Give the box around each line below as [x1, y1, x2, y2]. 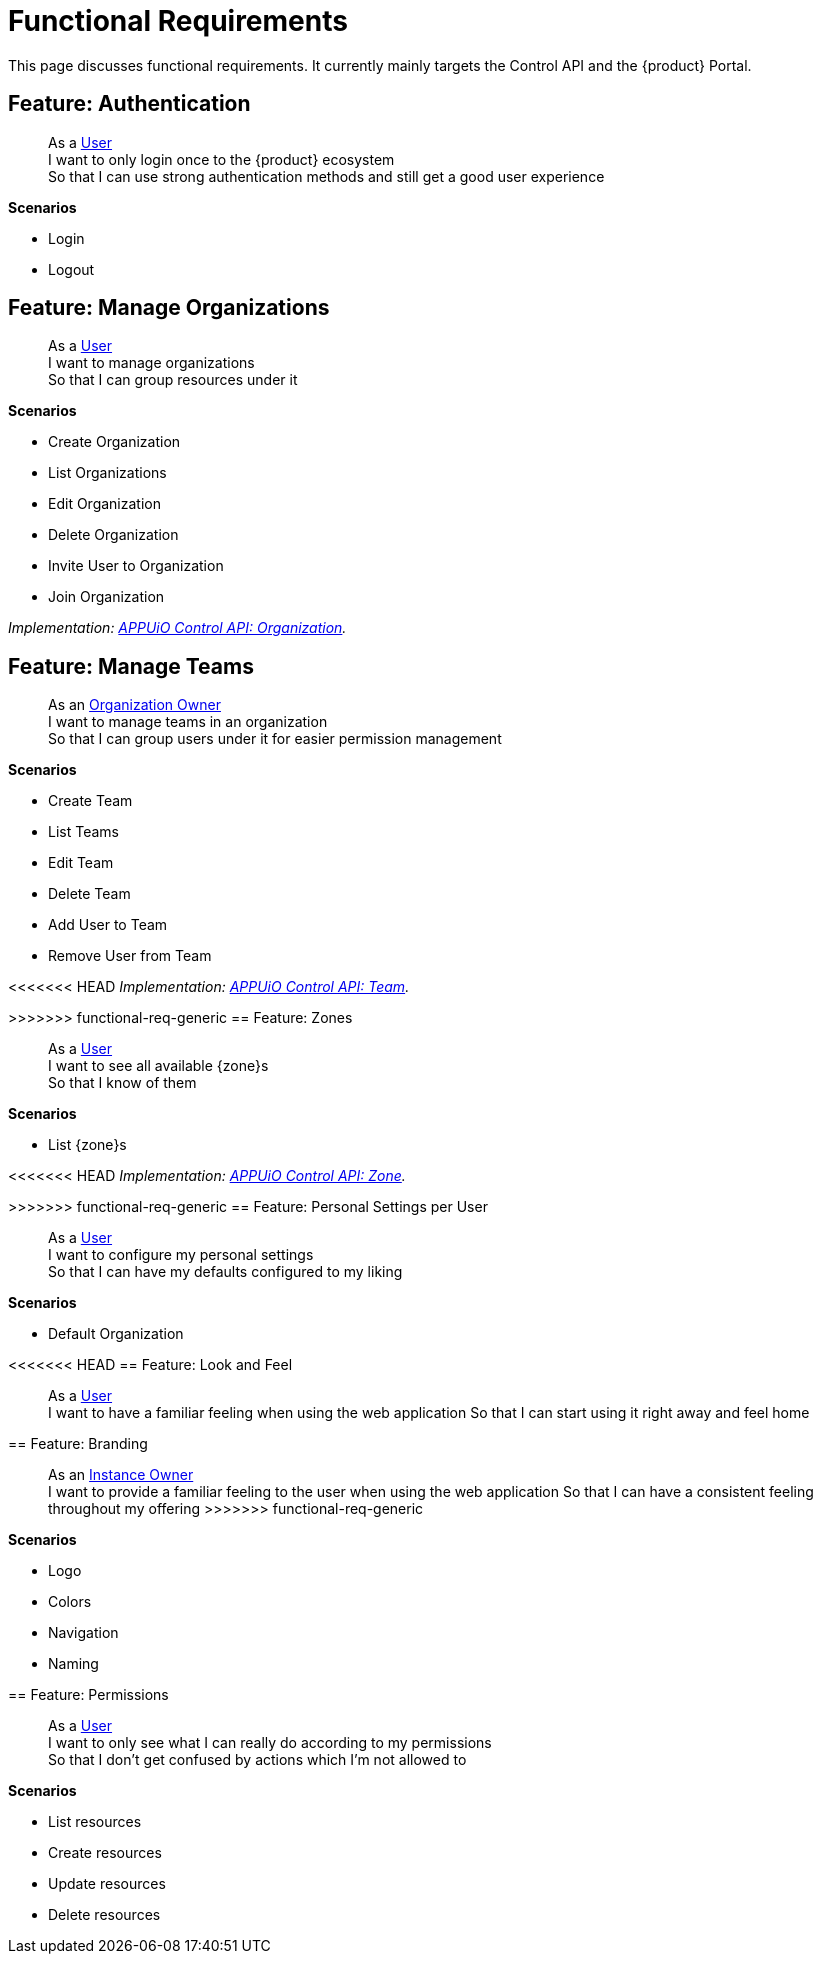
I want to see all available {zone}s [48, 1057, 269, 1075]
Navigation [48, 1624, 119, 1642]
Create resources [48, 1844, 162, 1862]
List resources [48, 1813, 142, 1831]
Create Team [48, 792, 133, 810]
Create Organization [48, 433, 181, 451]
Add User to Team [48, 916, 168, 934]
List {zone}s [48, 1136, 127, 1154]
